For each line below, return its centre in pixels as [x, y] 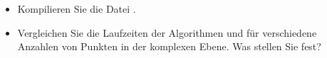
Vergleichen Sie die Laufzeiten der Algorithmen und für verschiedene [167, 32]
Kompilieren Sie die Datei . [77, 8]
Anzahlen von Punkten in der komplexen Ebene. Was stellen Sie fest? [169, 46]
